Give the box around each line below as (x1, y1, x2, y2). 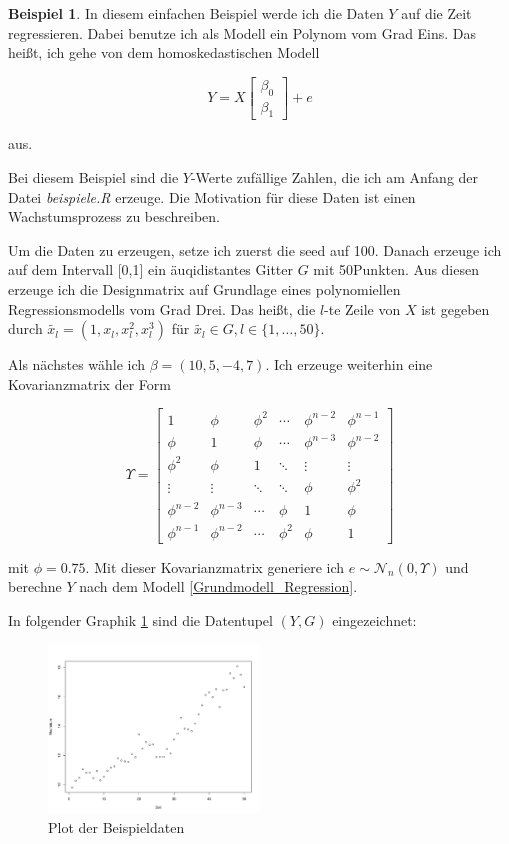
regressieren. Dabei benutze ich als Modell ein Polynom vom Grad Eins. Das (8, 22, 477, 43)
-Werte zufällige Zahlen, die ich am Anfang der (190, 167, 479, 188)
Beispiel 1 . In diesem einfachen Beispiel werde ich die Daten (8, 3, 384, 23)
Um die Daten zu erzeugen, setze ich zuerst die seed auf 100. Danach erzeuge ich (8, 239, 502, 260)
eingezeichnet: (332, 609, 417, 630)
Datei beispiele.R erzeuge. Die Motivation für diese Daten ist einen (8, 186, 416, 207)
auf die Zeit (401, 3, 472, 23)
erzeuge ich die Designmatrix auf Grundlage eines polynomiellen (8, 279, 401, 299)
